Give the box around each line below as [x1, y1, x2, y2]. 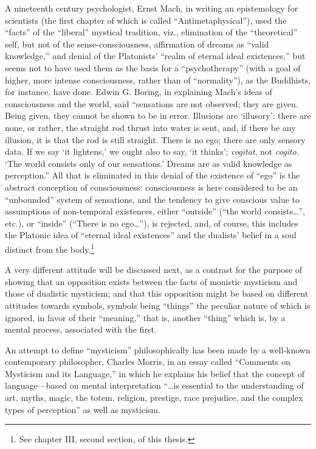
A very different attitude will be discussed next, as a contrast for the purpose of [5, 263, 303, 276]
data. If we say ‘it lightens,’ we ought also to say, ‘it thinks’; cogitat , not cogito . [5, 145, 299, 158]
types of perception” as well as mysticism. [5, 403, 160, 415]
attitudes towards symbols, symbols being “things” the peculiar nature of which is [5, 299, 311, 311]
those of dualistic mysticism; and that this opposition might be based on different [5, 287, 309, 300]
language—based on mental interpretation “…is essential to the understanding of [5, 379, 304, 392]
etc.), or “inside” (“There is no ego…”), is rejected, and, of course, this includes [5, 216, 298, 229]
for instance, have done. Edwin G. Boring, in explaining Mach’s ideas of [5, 85, 272, 98]
